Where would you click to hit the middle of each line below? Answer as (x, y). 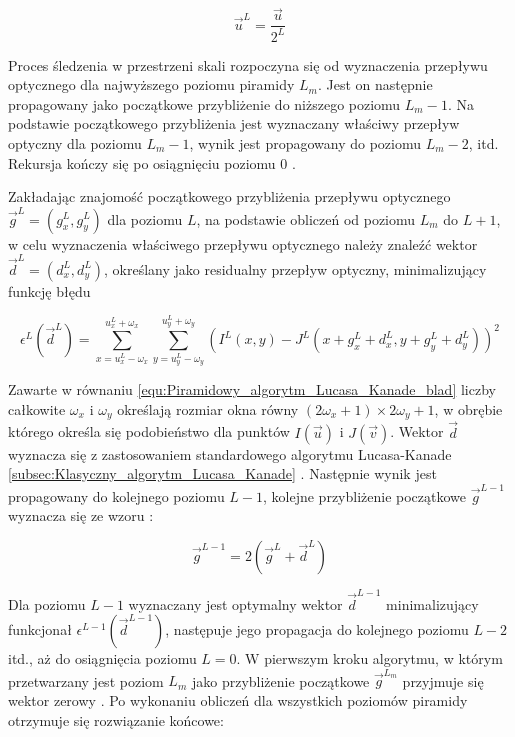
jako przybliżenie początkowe (280, 680)
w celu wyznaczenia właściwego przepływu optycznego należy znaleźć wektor (243, 243)
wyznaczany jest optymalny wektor (235, 603)
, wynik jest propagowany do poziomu (305, 143)
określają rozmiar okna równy (208, 409)
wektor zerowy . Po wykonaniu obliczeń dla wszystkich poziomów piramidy (238, 700)
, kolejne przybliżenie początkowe (365, 495)
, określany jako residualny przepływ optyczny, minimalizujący (295, 268)
